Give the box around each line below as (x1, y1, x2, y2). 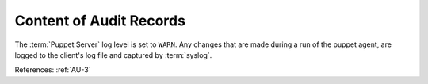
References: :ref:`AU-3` (14, 65, 91, 74)
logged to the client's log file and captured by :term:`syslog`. (14, 50, 212, 59)
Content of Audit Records (14, 12, 186, 29)
